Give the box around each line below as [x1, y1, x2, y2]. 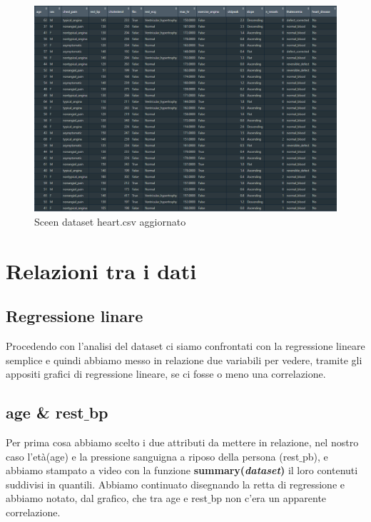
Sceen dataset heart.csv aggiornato [34, 214, 186, 229]
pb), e [303, 448, 328, 463]
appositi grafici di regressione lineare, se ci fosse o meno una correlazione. [6, 366, 326, 381]
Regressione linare [6, 305, 143, 327]
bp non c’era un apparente [210, 491, 327, 506]
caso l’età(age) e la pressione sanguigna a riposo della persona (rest [6, 448, 300, 463]
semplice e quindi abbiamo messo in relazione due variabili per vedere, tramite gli [6, 352, 362, 367]
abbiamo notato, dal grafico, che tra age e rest [6, 491, 208, 506]
